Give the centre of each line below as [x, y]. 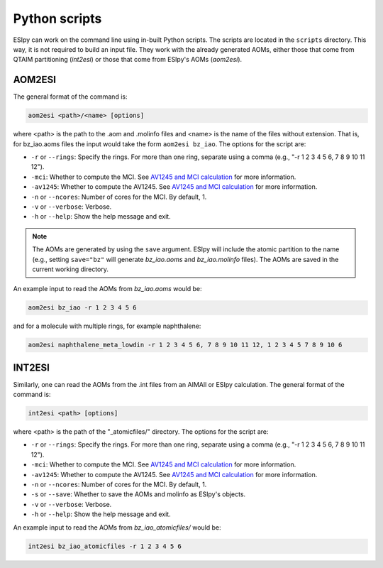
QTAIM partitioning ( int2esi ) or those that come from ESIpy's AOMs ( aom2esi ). [128, 60]
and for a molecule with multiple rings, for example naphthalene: [107, 326]
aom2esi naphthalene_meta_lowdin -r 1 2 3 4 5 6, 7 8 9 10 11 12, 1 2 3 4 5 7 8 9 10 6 [185, 345]
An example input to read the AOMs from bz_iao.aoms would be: [107, 289]
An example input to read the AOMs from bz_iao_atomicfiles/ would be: [117, 527]
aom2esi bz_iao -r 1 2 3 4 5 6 [83, 308]
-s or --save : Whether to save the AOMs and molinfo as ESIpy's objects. [138, 494]
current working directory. [71, 269]
